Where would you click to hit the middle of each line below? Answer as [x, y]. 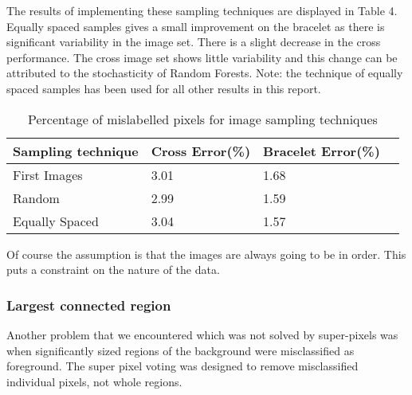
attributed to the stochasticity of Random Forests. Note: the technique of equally [205, 73]
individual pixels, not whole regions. [94, 381]
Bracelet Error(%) [322, 151]
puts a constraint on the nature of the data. [113, 270]
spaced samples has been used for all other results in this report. [164, 88]
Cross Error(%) [201, 151]
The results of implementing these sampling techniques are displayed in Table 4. [202, 10]
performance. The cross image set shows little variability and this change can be [202, 57]
